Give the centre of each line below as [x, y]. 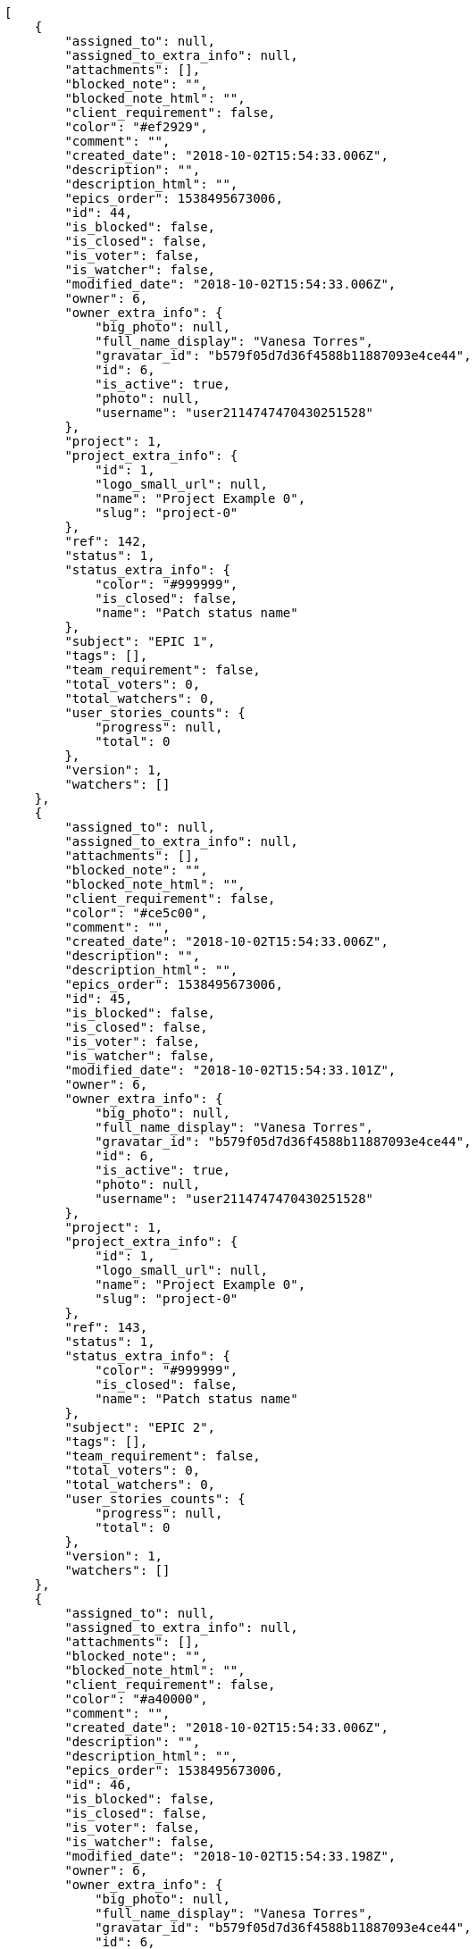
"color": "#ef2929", [136, 127]
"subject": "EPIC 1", [140, 641]
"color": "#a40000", [136, 1699]
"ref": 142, [106, 541]
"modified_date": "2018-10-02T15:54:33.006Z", [230, 284]
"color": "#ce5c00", [136, 913]
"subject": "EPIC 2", [140, 1427]
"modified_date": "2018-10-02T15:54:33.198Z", [230, 1856]
